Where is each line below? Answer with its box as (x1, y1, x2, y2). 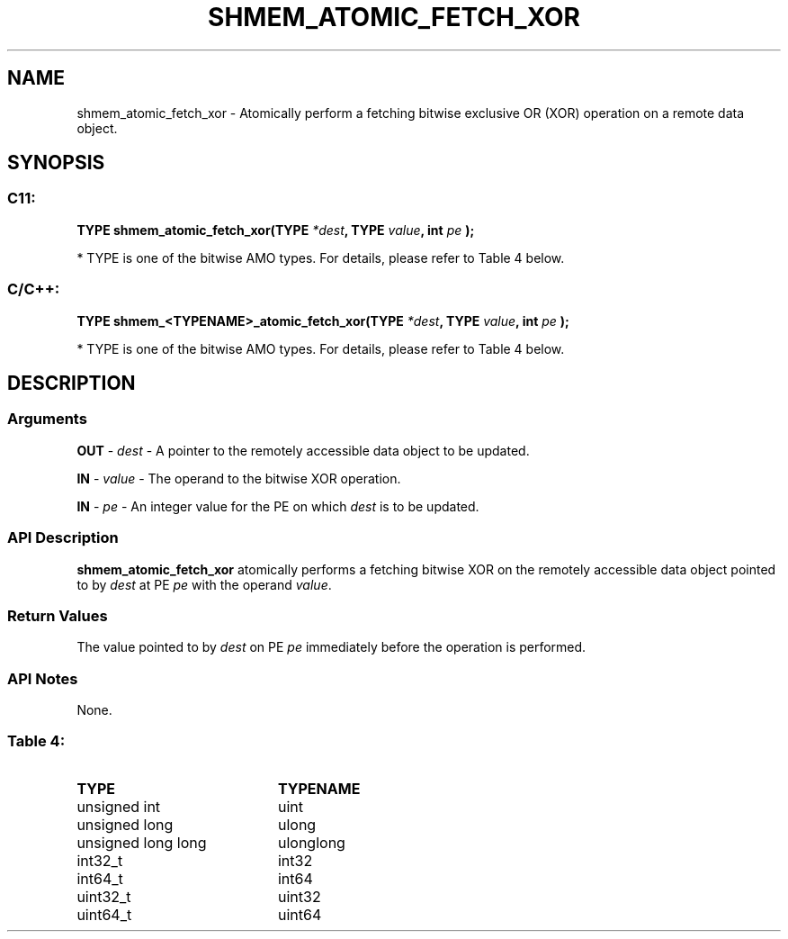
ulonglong (277, 833, 345, 852)
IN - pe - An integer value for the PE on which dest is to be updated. (76, 498, 479, 514)
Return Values (7, 606, 108, 625)
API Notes (7, 669, 78, 688)
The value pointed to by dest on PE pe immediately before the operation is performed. (76, 639, 587, 655)
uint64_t (76, 905, 132, 924)
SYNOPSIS (7, 151, 105, 175)
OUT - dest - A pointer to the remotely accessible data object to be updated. (76, 442, 530, 458)
